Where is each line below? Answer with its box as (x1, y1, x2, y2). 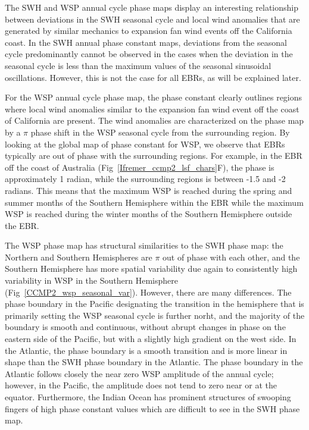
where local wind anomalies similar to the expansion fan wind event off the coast (5, 102, 299, 115)
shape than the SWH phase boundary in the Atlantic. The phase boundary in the (5, 356, 303, 368)
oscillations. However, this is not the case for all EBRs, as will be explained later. (5, 71, 301, 83)
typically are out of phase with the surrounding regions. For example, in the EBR (5, 149, 302, 162)
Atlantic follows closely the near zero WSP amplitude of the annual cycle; (5, 367, 274, 379)
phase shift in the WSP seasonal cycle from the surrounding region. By (30, 125, 290, 138)
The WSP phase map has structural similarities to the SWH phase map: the (5, 239, 283, 252)
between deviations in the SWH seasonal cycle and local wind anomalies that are (5, 12, 300, 25)
